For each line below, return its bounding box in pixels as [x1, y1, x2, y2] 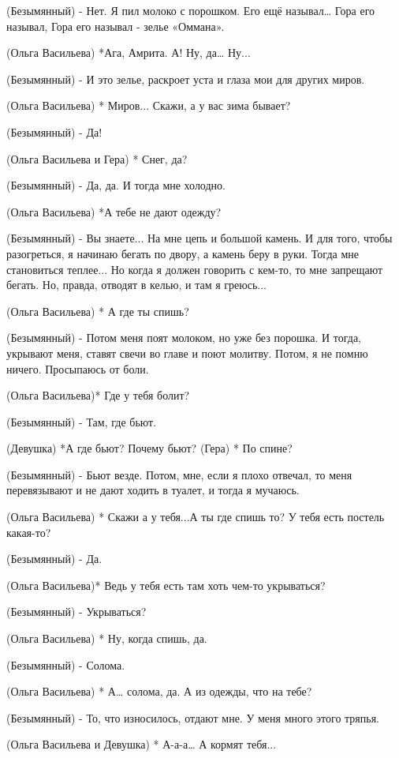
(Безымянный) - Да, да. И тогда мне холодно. [6, 177, 226, 193]
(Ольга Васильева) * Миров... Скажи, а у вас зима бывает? [6, 97, 291, 114]
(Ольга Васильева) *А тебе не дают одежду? [6, 203, 222, 220]
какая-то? [6, 523, 51, 540]
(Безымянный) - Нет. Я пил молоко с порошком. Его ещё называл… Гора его [6, 2, 375, 18]
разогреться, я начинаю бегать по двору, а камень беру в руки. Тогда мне [6, 245, 359, 261]
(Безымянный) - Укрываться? [6, 603, 147, 620]
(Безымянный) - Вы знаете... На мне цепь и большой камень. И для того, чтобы [6, 230, 393, 246]
